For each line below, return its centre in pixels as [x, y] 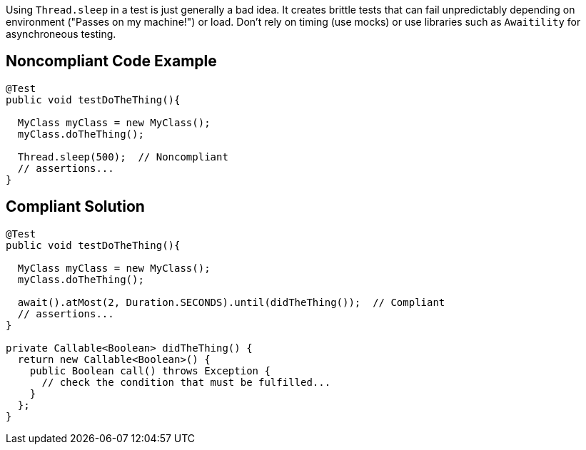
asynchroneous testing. [61, 34]
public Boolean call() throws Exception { [150, 370]
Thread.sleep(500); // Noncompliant [123, 157]
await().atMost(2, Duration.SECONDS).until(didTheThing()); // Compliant [231, 302]
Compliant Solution [75, 207]
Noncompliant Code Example [111, 61]
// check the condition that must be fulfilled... [186, 382]
